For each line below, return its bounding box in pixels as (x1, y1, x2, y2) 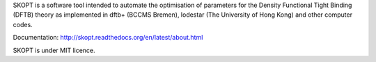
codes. (13, 20, 33, 29)
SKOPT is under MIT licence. (13, 46, 95, 54)
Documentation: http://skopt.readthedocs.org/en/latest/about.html (13, 33, 203, 42)
